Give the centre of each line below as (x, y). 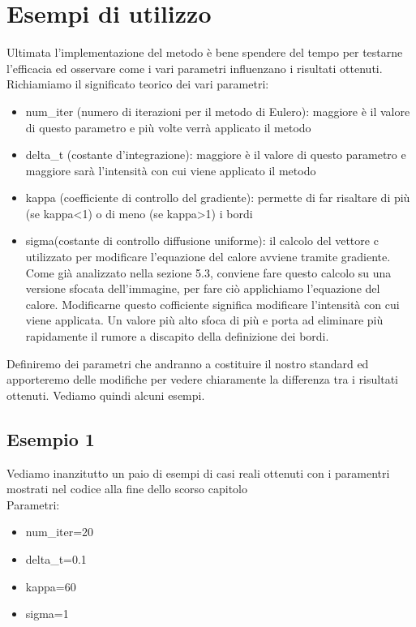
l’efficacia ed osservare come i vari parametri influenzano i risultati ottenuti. (195, 68)
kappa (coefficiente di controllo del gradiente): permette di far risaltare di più (218, 198)
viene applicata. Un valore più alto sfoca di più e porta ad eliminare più (204, 320)
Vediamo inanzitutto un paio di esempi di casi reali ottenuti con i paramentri (198, 472)
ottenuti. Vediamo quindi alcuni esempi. (106, 395)
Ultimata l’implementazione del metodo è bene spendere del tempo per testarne (205, 52)
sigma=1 (47, 614)
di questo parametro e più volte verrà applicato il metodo (168, 127)
